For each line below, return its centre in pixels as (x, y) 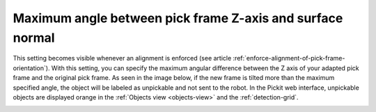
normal (34, 38)
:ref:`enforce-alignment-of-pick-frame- (289, 58)
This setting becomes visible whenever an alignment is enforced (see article (122, 58)
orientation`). (31, 68)
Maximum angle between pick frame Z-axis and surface (178, 18)
